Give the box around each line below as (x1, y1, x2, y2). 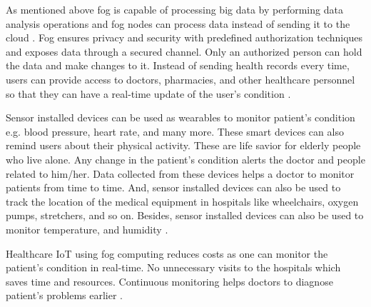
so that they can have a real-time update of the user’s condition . (6, 86, 291, 101)
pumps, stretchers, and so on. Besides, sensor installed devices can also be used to (6, 208, 364, 223)
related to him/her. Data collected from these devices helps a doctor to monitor (6, 166, 355, 181)
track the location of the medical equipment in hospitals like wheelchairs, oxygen (6, 193, 359, 208)
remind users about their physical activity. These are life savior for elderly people (6, 138, 361, 153)
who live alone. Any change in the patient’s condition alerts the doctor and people (6, 151, 365, 166)
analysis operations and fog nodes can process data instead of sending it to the (6, 16, 350, 31)
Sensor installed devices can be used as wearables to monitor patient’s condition (6, 110, 355, 125)
